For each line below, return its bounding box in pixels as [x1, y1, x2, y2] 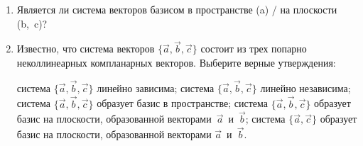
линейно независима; [260, 80, 351, 95]
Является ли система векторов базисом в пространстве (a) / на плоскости [16, 2, 337, 16]
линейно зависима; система [97, 80, 215, 95]
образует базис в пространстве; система [97, 96, 268, 111]
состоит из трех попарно [200, 41, 307, 56]
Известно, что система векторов [16, 41, 155, 56]
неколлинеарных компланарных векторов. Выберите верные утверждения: [16, 55, 336, 69]
